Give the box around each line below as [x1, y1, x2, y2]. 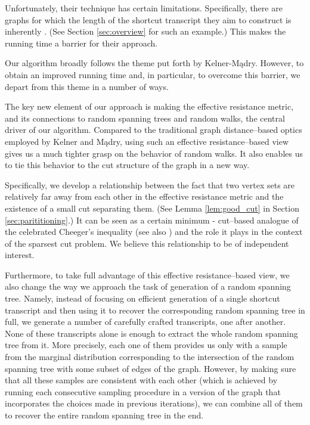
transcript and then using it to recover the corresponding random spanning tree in [5, 303, 305, 316]
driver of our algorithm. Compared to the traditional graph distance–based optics [5, 123, 302, 136]
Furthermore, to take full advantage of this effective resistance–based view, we [5, 268, 290, 281]
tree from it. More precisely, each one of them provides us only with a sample [5, 339, 287, 351]
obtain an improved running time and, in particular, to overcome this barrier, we [5, 68, 300, 80]
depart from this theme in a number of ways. [5, 80, 169, 92]
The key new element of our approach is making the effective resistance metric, [5, 100, 294, 113]
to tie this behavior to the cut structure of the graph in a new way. [5, 159, 250, 171]
